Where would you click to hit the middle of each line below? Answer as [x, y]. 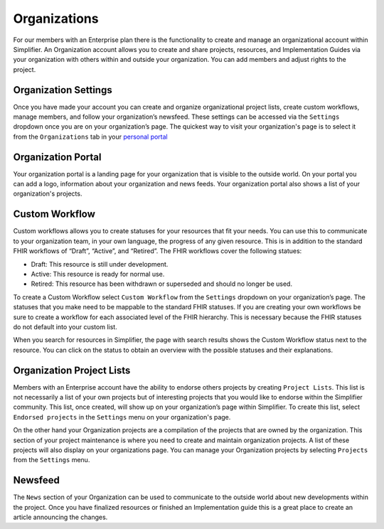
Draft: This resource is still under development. [100, 264]
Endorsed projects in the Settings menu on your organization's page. [122, 417]
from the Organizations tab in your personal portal [91, 137]
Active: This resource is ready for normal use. [98, 274]
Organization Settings [63, 90]
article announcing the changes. [60, 517]
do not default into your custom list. [65, 326]
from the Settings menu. [52, 460]
